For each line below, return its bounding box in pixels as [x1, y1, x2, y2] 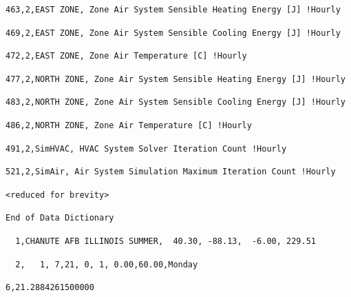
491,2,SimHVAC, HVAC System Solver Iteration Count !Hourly [6, 143, 287, 154]
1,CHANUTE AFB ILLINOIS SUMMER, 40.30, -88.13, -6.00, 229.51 [15, 236, 317, 246]
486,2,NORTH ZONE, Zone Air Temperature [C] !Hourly [6, 120, 252, 130]
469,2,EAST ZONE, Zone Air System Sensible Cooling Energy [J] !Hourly [6, 28, 341, 38]
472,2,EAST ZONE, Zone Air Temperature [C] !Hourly [6, 51, 247, 61]
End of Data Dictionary [6, 213, 114, 223]
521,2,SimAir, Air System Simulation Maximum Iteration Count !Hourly [6, 167, 336, 177]
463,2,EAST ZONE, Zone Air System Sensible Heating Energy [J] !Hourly [6, 5, 341, 14]
